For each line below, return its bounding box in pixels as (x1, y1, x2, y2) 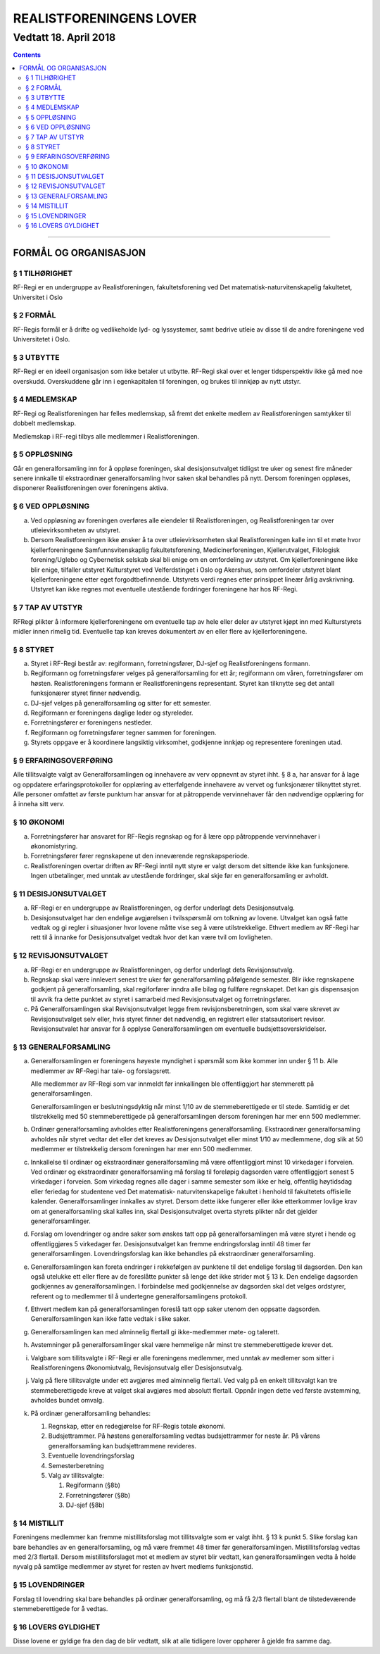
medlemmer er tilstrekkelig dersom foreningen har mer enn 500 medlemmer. (30, 1145, 253, 1153)
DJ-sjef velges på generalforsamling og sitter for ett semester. (30, 698, 211, 707)
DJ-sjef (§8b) (65, 1500, 105, 1510)
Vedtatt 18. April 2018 (13, 31, 116, 44)
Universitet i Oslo (13, 293, 63, 301)
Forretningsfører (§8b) (65, 1491, 131, 1499)
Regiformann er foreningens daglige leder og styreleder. (30, 708, 194, 717)
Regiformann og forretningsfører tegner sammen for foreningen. (30, 728, 217, 737)
